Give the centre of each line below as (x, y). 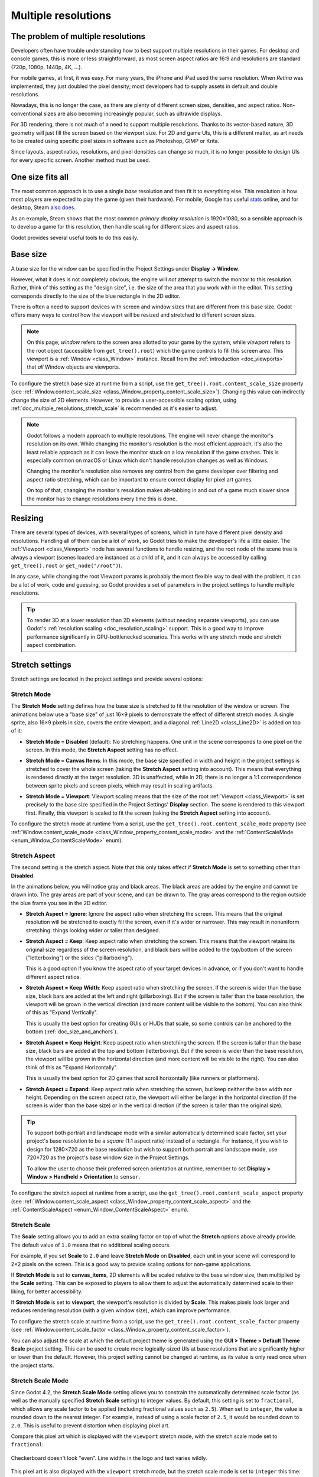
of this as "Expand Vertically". (62, 1013)
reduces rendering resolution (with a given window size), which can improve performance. (121, 1310)
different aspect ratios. (53, 977)
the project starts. (32, 1365)
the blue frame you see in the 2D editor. (59, 903)
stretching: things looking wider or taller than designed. (93, 930)
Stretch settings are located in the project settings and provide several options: (107, 679)
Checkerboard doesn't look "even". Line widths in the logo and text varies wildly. (109, 1458)
